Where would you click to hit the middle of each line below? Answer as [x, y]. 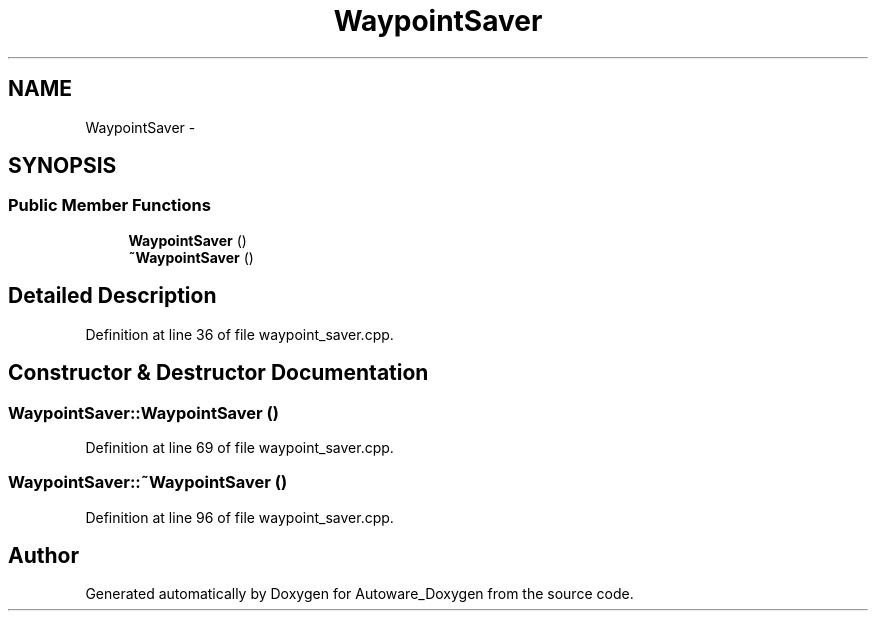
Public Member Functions [109, 205]
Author [43, 556]
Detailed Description [112, 296]
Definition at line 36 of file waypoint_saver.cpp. [239, 334]
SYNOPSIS [62, 166]
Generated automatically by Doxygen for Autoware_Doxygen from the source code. [359, 594]
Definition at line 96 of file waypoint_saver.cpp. [239, 517]
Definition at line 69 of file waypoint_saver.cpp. [239, 447]
